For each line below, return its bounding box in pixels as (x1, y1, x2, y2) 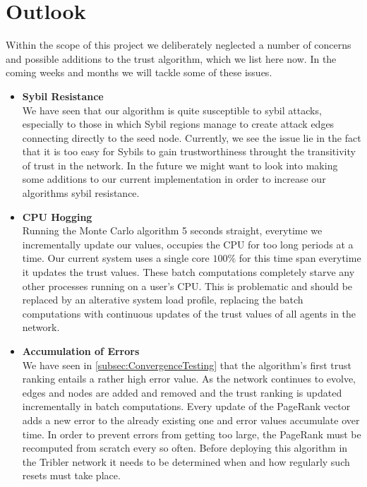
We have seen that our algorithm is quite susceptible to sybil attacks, (22, 102, 322, 117)
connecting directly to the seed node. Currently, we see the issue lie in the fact (22, 130, 361, 145)
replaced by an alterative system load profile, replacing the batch (22, 292, 303, 307)
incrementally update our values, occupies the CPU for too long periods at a (22, 236, 354, 251)
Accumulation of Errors (22, 344, 140, 358)
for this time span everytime (239, 251, 361, 265)
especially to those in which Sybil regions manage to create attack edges (22, 116, 335, 131)
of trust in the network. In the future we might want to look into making (22, 157, 338, 172)
